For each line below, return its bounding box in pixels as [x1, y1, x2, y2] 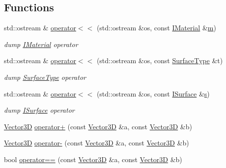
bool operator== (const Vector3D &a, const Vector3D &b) [4, 154, 182, 164]
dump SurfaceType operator [4, 72, 86, 82]
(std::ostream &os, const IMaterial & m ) [96, 23, 216, 33]
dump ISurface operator [4, 105, 75, 115]
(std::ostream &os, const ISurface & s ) [96, 88, 210, 98]
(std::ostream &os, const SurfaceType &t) [96, 55, 223, 66]
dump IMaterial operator [4, 39, 78, 49]
